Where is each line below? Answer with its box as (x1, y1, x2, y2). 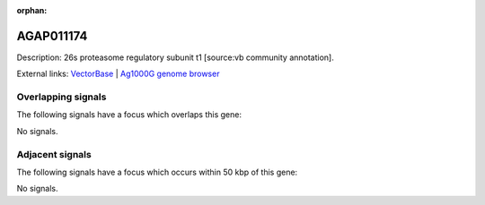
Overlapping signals (16, 90, 107, 103)
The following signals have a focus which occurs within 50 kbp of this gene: (16, 167, 298, 177)
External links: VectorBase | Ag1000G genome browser (16, 68, 220, 80)
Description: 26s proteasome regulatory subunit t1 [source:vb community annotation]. (16, 52, 334, 63)
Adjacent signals (16, 148, 92, 160)
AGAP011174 (16, 28, 88, 44)
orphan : (16, 5, 48, 15)
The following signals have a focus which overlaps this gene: (16, 109, 242, 120)
